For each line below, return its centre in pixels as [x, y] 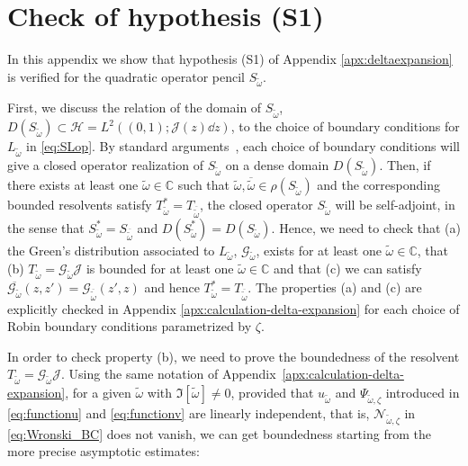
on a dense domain [277, 164]
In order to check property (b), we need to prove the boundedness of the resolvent [234, 356]
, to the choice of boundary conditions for [345, 126]
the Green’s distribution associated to [111, 250]
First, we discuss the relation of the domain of [135, 108]
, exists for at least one [319, 250]
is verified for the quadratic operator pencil [126, 76]
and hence [172, 287]
